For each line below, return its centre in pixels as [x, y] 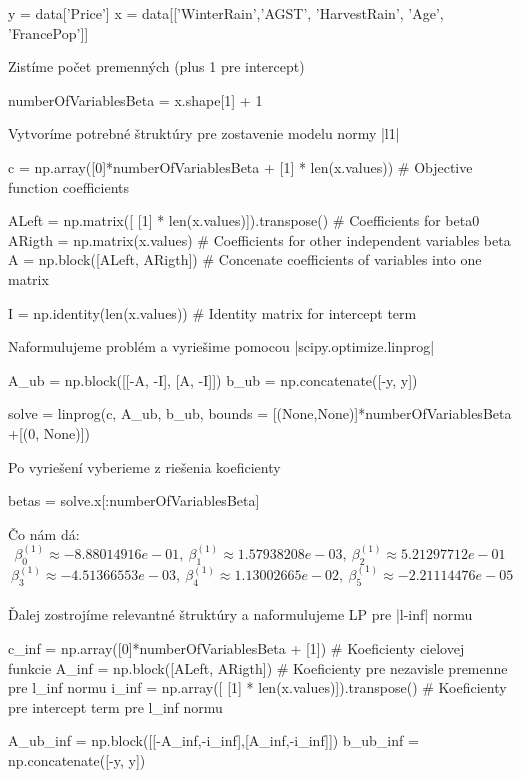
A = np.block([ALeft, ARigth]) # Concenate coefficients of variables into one [245, 259]
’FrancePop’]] [48, 32]
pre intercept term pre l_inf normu [115, 706]
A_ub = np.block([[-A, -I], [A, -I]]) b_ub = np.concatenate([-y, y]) [213, 379]
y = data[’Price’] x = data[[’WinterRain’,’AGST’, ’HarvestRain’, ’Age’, [226, 13]
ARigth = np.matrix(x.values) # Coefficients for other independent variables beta [259, 239]
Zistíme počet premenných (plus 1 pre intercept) [156, 66]
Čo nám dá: [44, 533]
